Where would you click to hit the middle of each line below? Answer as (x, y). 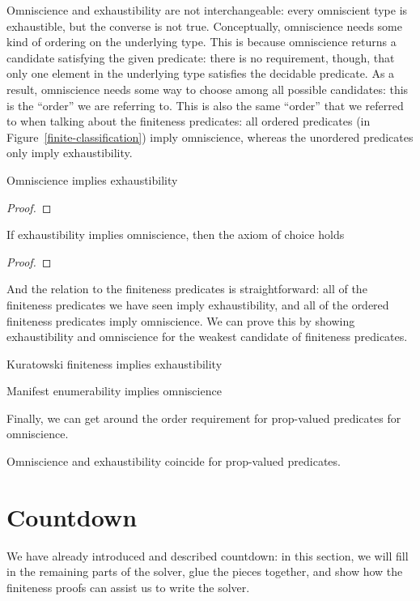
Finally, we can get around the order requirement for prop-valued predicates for (204, 418)
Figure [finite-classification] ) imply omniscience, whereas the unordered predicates (210, 136)
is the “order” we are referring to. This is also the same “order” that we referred (205, 105)
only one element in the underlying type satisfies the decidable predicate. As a (201, 73)
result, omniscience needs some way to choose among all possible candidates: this (208, 89)
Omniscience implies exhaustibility (92, 179)
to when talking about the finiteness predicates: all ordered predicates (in (189, 121)
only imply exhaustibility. (70, 153)
